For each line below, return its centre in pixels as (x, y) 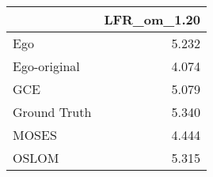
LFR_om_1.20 (152, 19)
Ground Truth (52, 112)
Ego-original (46, 66)
